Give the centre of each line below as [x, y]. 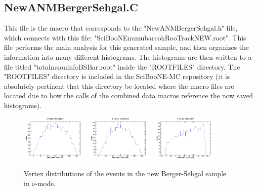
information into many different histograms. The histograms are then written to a [128, 57]
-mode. [45, 183]
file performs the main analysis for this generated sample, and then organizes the [127, 47]
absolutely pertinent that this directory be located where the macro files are [119, 86]
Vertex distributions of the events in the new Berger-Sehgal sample [125, 173]
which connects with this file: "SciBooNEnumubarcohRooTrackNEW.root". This [125, 37]
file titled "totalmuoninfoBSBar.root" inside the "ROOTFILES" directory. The [122, 66]
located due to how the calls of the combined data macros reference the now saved [128, 95]
